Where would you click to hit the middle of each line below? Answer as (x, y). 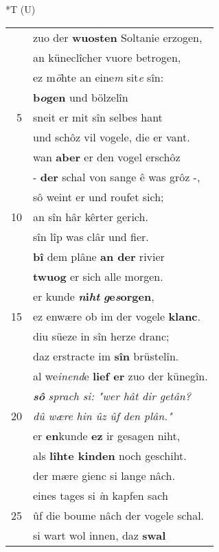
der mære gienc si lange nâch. (104, 475)
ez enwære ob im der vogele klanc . (117, 316)
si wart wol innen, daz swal (100, 535)
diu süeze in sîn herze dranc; (101, 336)
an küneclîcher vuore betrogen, (107, 57)
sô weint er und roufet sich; (99, 196)
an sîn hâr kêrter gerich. (91, 216)
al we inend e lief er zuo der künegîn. (120, 376)
